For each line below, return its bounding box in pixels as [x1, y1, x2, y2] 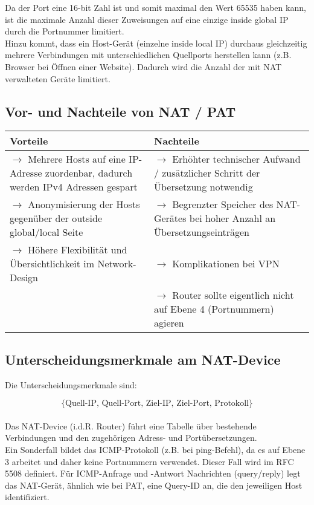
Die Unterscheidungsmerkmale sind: [5, 378, 137, 391]
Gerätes [153, 211, 187, 226]
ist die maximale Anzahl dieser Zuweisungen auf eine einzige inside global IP [5, 13, 289, 25]
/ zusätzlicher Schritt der [153, 166, 260, 180]
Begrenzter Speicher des [172, 197, 274, 212]
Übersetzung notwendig [153, 180, 253, 194]
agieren [153, 316, 184, 330]
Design [10, 270, 38, 285]
